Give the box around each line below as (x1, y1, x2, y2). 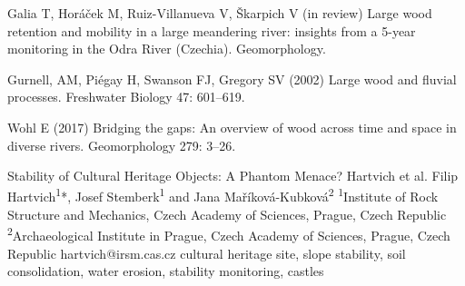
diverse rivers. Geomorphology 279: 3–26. (7, 135, 236, 154)
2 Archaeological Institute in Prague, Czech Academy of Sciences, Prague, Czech (7, 223, 450, 245)
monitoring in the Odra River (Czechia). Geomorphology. (7, 39, 326, 58)
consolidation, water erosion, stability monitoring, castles (7, 261, 324, 281)
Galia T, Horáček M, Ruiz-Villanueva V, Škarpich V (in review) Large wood (7, 4, 432, 22)
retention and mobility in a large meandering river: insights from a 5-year (7, 21, 416, 40)
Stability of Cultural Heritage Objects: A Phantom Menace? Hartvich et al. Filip (7, 166, 459, 185)
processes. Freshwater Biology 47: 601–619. (7, 87, 245, 106)
